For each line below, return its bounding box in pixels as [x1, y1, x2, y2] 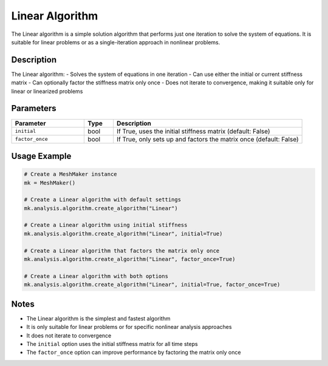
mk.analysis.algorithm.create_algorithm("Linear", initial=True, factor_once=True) [24, 281, 281, 288]
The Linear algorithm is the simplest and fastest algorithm [26, 314, 171, 322]
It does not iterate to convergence [26, 331, 112, 339]
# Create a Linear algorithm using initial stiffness [24, 222, 188, 229]
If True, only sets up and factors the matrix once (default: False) [116, 135, 299, 143]
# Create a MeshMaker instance [24, 171, 118, 178]
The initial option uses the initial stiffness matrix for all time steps [26, 340, 198, 347]
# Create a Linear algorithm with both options [24, 273, 168, 279]
